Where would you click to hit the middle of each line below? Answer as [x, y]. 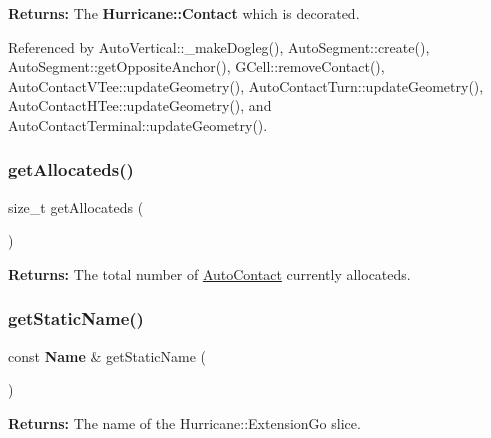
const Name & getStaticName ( [107, 355]
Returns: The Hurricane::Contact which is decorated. [184, 13]
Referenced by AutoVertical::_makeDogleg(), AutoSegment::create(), [219, 46]
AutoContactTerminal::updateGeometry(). [138, 124]
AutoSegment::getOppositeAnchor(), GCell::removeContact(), [196, 66]
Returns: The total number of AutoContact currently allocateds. [209, 273]
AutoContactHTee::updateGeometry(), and [140, 105]
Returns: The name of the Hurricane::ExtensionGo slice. [184, 422]
